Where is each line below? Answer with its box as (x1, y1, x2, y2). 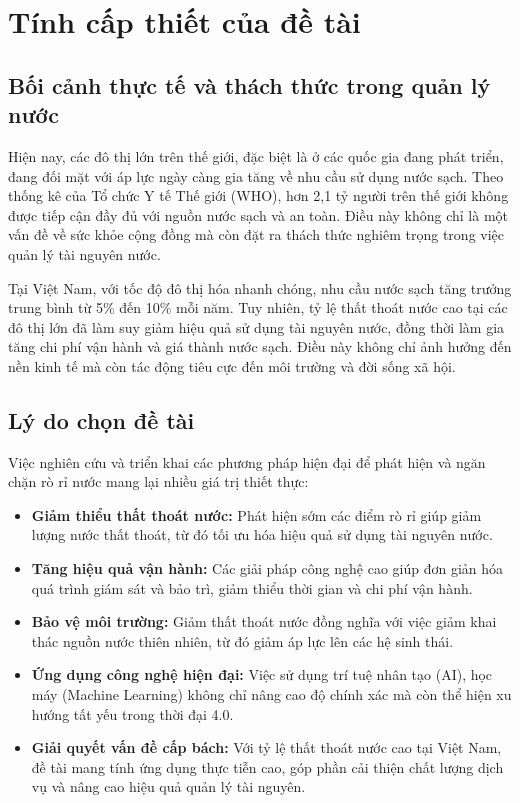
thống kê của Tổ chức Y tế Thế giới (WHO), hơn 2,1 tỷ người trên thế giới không (8, 185, 509, 206)
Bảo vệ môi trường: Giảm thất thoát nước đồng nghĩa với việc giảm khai (31, 611, 497, 632)
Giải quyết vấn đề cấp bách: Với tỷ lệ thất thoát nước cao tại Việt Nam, (31, 737, 502, 758)
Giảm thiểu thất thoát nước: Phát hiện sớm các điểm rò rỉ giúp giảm (31, 504, 482, 525)
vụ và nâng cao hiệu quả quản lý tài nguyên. (31, 776, 306, 797)
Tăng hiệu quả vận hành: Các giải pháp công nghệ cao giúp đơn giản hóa (31, 558, 504, 579)
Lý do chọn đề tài (8, 404, 195, 435)
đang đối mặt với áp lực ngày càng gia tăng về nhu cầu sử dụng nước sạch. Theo (8, 165, 504, 186)
